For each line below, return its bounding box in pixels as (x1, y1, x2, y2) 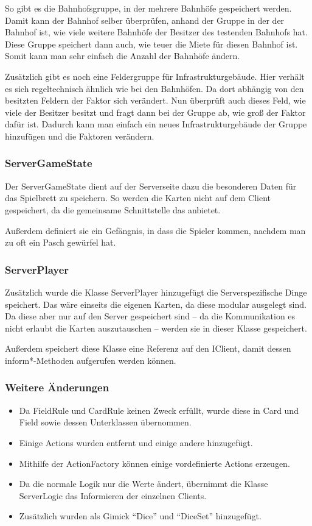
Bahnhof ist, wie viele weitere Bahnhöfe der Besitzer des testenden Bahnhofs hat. (5, 26, 308, 38)
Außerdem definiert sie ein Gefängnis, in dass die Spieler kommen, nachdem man (5, 224, 306, 236)
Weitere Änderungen (5, 380, 109, 395)
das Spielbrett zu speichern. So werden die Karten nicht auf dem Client (5, 191, 271, 204)
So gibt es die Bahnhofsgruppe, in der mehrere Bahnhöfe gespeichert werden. (5, 2, 292, 14)
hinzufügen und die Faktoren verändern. (5, 129, 154, 142)
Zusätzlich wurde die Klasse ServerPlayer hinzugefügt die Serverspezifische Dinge (5, 285, 307, 298)
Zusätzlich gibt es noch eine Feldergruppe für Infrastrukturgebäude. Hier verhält (5, 69, 305, 82)
